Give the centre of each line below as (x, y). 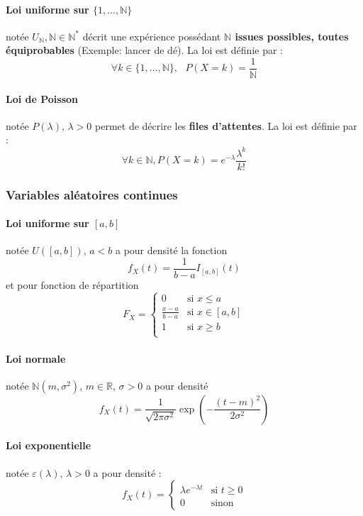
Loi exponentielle (49, 445)
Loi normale (36, 358)
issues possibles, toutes (292, 36)
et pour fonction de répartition (72, 284)
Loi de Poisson (42, 98)
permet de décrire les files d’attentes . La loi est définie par (226, 125)
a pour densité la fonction (171, 250)
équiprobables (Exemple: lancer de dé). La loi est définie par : (144, 50)
